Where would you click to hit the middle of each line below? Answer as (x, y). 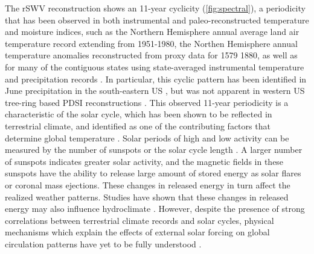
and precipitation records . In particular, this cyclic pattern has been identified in (156, 79)
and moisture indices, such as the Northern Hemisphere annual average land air (152, 32)
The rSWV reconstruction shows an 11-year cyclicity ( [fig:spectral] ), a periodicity (155, 8)
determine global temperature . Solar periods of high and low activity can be (147, 138)
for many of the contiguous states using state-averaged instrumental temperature (155, 67)
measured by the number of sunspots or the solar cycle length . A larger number (154, 150)
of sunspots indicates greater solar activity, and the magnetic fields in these (144, 161)
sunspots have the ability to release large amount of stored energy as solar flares (153, 173)
